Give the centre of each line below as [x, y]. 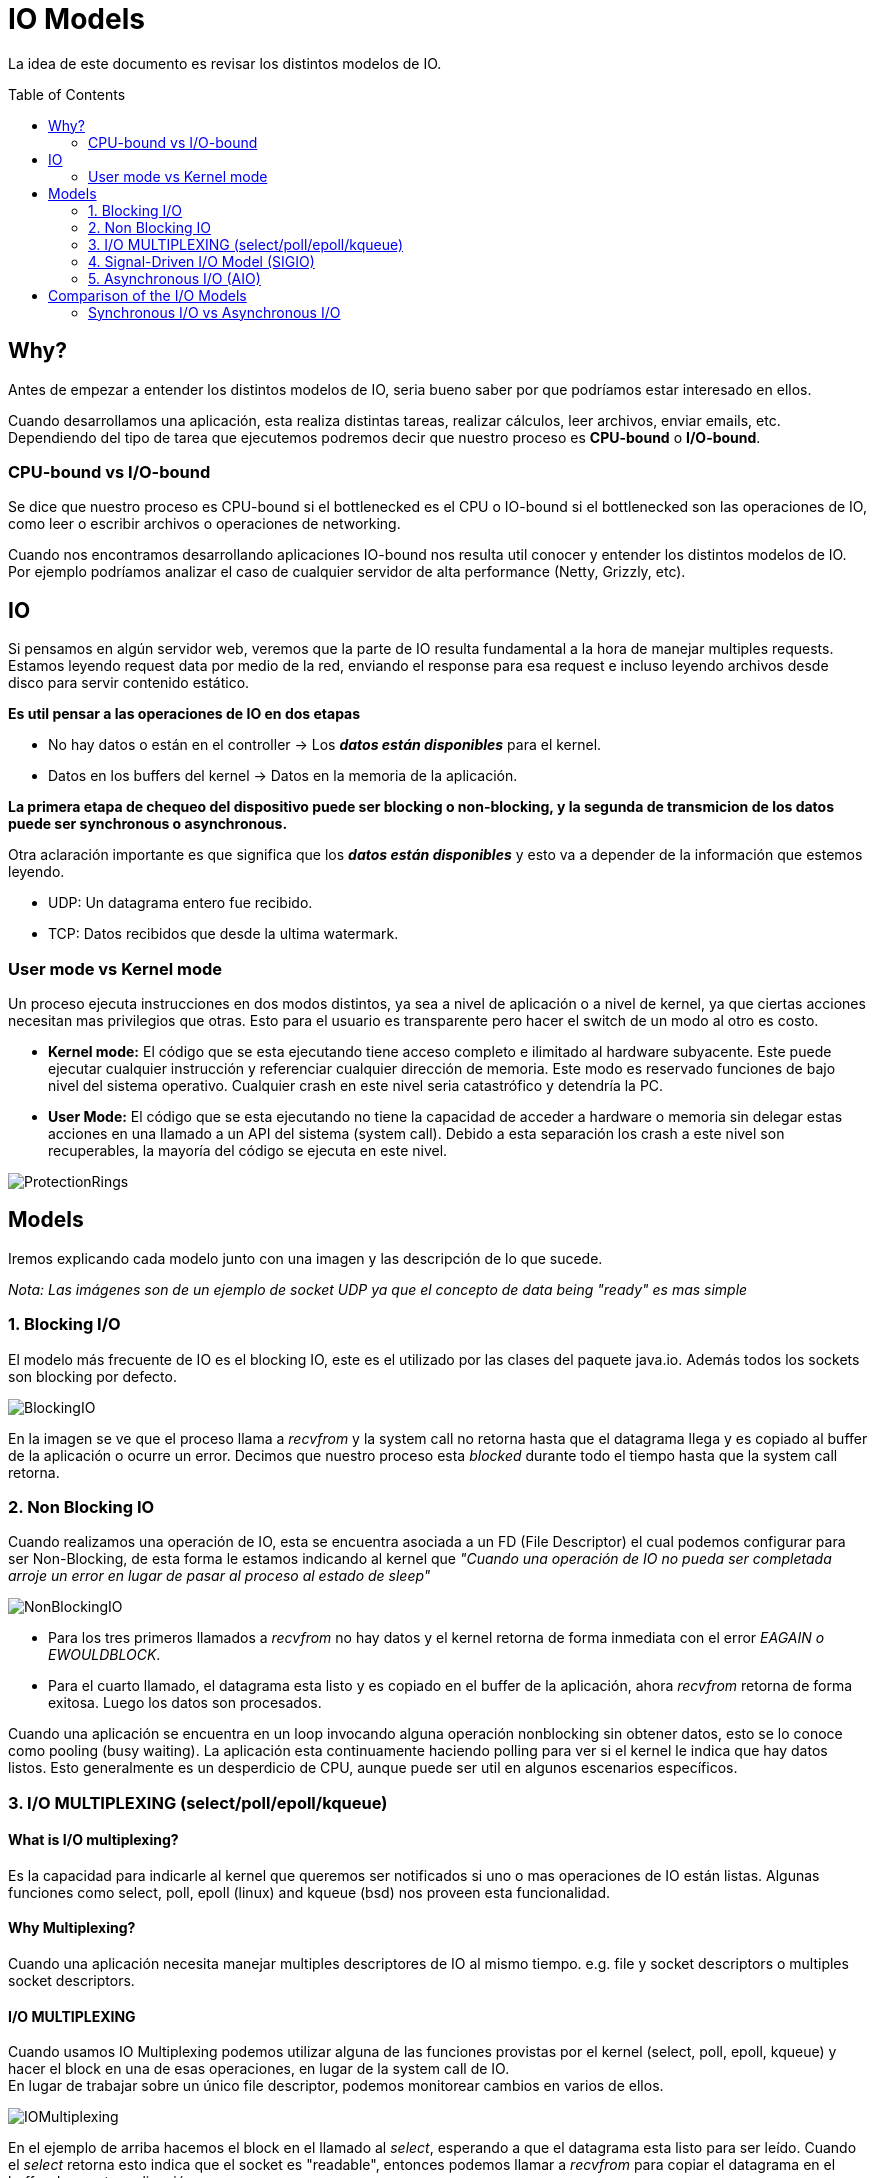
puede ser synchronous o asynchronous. [148, 824]
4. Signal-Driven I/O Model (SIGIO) [201, 261]
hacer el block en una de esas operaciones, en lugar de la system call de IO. [259, 2069]
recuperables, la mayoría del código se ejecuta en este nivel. [248, 1150]
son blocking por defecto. [92, 1376]
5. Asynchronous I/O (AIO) [174, 278]
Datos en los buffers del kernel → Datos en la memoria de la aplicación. [283, 776]
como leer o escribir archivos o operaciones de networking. [204, 524]
